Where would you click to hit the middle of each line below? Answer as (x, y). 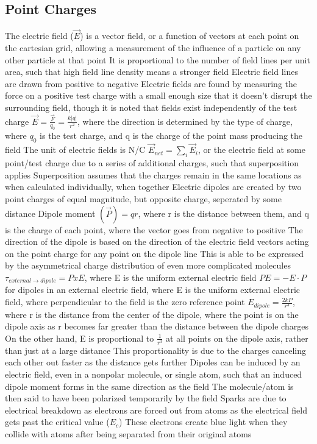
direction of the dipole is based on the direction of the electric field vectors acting (157, 241)
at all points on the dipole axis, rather (237, 338)
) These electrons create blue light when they (203, 422)
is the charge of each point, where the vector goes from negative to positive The (154, 229)
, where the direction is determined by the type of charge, (185, 121)
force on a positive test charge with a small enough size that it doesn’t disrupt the (158, 95)
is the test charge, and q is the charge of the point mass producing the (171, 136)
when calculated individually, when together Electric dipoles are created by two (153, 187)
